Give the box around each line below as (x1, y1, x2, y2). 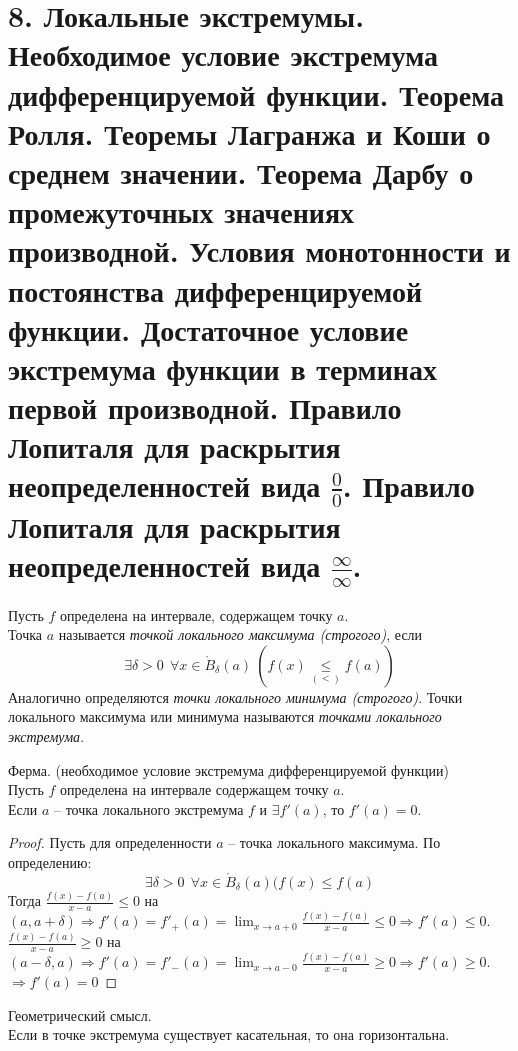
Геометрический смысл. (8, 1004, 152, 1025)
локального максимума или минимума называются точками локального (8, 706, 442, 727)
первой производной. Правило (8, 387, 402, 428)
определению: (8, 852, 92, 873)
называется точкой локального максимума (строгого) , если (58, 624, 423, 645)
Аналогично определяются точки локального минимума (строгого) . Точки (8, 686, 463, 707)
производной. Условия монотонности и (8, 230, 511, 271)
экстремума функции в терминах (8, 347, 437, 388)
